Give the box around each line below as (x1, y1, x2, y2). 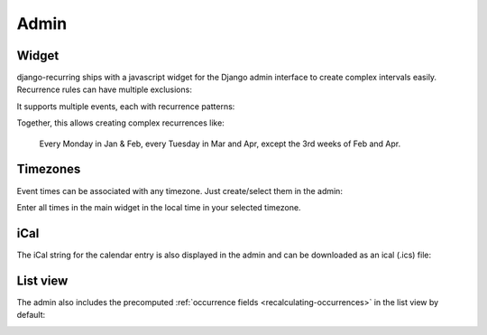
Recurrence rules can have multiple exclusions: (16, 84, 193, 95)
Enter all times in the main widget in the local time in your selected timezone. (16, 201, 301, 212)
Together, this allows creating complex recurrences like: (16, 117, 225, 128)
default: (16, 310, 46, 321)
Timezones (16, 162, 81, 177)
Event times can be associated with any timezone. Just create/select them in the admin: (16, 185, 343, 196)
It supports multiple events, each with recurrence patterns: (16, 100, 235, 112)
